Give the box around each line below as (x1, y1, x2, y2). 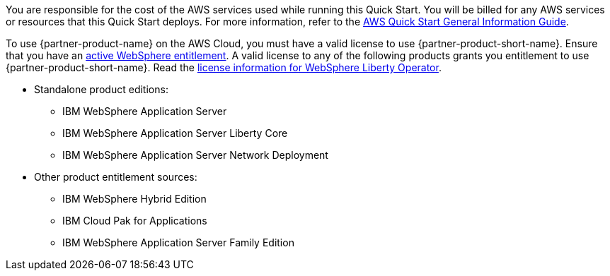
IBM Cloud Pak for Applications (62, 215, 207, 227)
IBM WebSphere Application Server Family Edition (62, 236, 294, 248)
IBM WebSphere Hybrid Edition (62, 193, 207, 205)
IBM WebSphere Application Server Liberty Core (62, 127, 288, 139)
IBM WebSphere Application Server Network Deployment (62, 149, 328, 161)
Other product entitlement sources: (34, 171, 197, 183)
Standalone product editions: (34, 83, 168, 95)
